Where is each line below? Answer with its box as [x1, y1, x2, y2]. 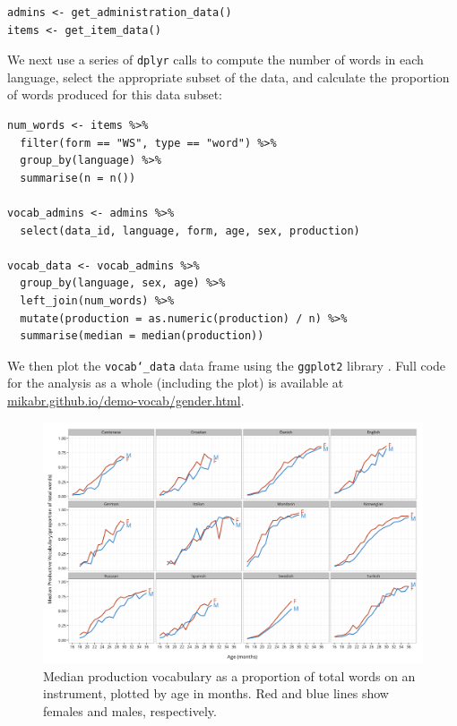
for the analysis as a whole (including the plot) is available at [7, 373, 344, 392]
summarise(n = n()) [20, 171, 136, 184]
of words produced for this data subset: [7, 85, 223, 104]
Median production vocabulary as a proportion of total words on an [43, 666, 416, 685]
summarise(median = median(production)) [20, 329, 264, 343]
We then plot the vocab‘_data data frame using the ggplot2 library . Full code [7, 355, 446, 374]
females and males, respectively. [43, 701, 217, 720]
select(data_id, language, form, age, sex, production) [20, 224, 360, 237]
